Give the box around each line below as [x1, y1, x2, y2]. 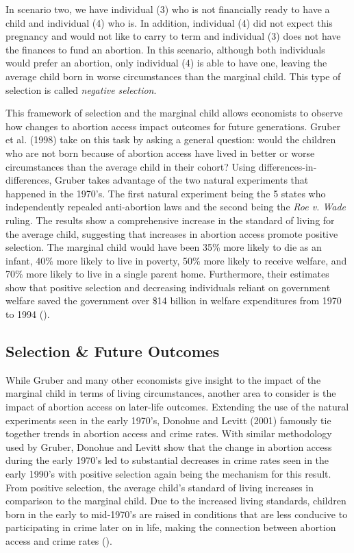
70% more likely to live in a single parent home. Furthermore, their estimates [5, 267, 329, 281]
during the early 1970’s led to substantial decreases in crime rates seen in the [5, 453, 329, 467]
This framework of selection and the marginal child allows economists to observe [5, 106, 343, 120]
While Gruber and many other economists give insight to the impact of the [5, 372, 321, 386]
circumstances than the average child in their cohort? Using [5, 159, 256, 173]
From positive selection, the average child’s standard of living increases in [5, 480, 314, 494]
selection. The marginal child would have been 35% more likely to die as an [5, 240, 322, 254]
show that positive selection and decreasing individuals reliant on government [5, 280, 331, 294]
